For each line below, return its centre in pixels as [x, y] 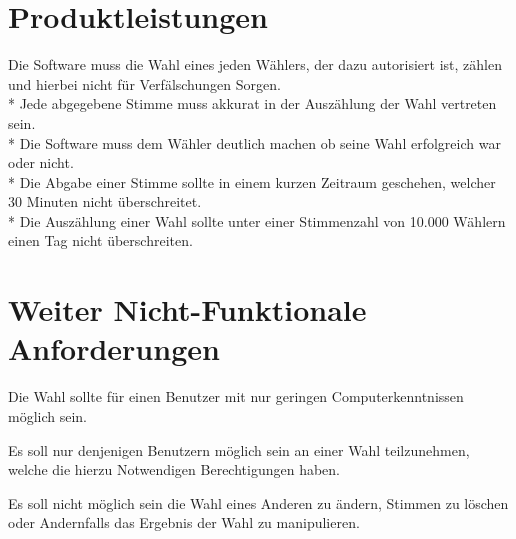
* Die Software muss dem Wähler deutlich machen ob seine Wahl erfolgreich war [254, 142]
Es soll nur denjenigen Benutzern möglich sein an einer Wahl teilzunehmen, [239, 449]
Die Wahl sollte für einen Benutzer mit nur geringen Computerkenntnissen [236, 396]
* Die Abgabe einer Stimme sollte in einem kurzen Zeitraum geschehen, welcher [252, 181]
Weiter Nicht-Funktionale [187, 309]
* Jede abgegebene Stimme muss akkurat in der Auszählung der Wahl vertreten [252, 103]
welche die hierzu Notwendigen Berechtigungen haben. [174, 469]
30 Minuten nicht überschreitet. [105, 201]
